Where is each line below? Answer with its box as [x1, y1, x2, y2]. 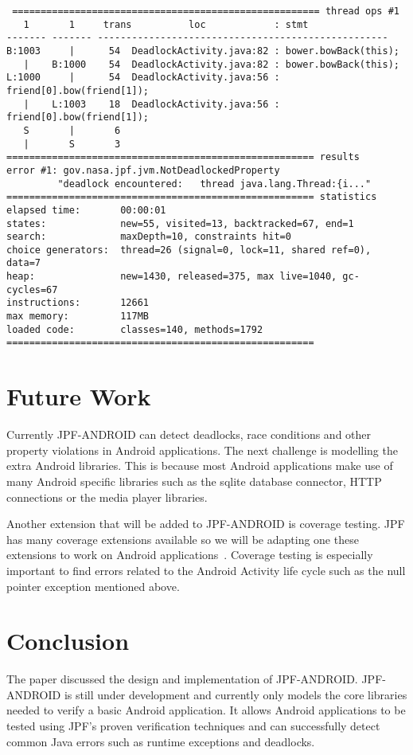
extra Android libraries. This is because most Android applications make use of [6, 457, 393, 474]
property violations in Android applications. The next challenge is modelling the [6, 441, 398, 458]
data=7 [6, 257, 41, 269]
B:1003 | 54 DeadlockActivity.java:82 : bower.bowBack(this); [6, 45, 399, 57]
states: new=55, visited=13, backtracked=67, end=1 [6, 217, 354, 229]
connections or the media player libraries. [6, 488, 208, 505]
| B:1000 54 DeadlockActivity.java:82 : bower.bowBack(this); [23, 58, 399, 70]
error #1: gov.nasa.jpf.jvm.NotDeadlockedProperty [6, 164, 280, 176]
